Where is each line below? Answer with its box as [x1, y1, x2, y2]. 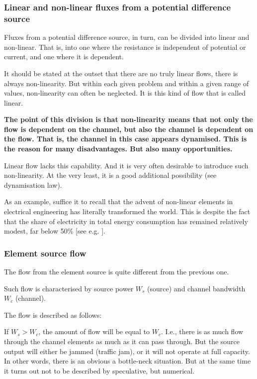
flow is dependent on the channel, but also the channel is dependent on [4, 124, 254, 134]
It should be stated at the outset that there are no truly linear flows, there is [4, 68, 238, 78]
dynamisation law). [4, 179, 62, 190]
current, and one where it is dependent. [4, 51, 124, 62]
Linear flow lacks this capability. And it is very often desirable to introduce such [4, 160, 249, 170]
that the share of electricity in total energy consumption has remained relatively [4, 216, 248, 226]
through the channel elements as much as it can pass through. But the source [4, 336, 240, 347]
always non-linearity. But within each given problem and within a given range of [4, 78, 249, 88]
